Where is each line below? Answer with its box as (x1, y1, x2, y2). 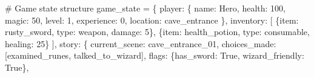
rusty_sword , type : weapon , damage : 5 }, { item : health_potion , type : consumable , (5, 25, 310, 38)
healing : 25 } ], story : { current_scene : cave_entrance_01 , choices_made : (5, 37, 276, 50)
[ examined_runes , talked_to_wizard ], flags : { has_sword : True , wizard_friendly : (5, 49, 304, 62)
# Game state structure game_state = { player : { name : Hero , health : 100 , (5, 2, 286, 14)
